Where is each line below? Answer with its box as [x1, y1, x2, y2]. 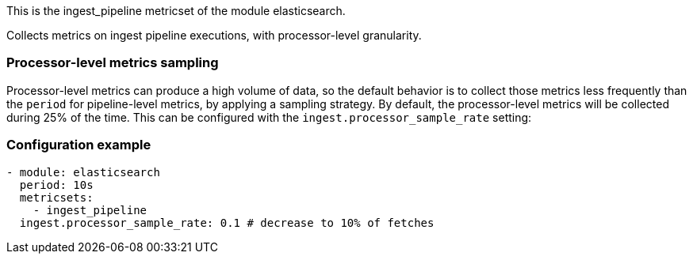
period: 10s [19, 178, 94, 191]
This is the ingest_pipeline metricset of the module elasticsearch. [6, 4, 346, 17]
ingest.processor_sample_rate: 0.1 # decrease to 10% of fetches [19, 216, 435, 229]
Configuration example [6, 137, 151, 153]
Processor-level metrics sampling [6, 55, 219, 71]
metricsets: [19, 190, 94, 204]
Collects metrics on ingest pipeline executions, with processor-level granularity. [6, 28, 422, 42]
